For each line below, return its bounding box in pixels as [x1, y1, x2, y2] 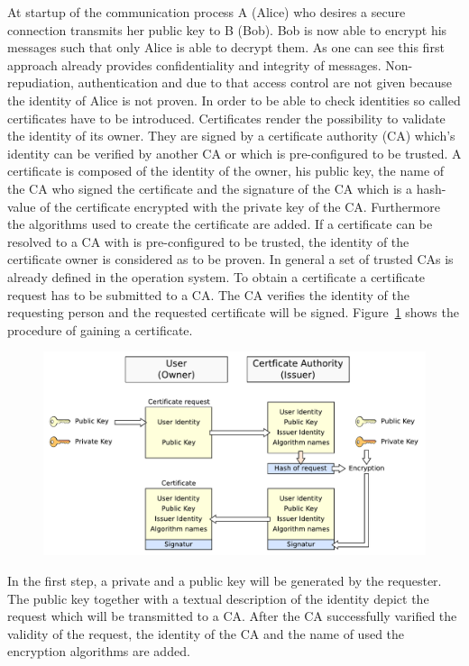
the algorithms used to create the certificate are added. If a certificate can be [7, 214, 433, 233]
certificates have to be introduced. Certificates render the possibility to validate [7, 108, 446, 127]
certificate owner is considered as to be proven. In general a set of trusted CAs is [7, 250, 454, 269]
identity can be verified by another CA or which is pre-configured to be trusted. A [7, 143, 462, 162]
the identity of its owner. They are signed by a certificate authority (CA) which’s [7, 126, 455, 145]
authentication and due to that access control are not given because [78, 73, 453, 92]
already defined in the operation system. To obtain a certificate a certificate [7, 267, 426, 286]
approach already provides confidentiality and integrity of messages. [7, 55, 382, 74]
